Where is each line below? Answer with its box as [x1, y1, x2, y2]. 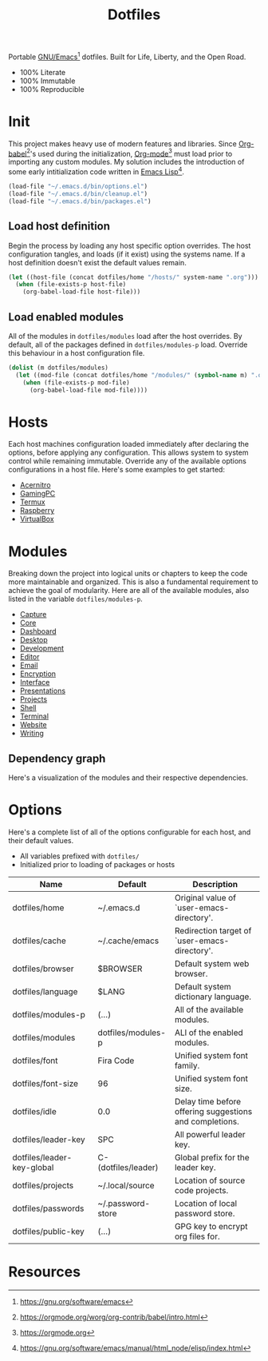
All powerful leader [174, 1129, 246, 1140]
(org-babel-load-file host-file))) [22, 288, 141, 296]
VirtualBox [19, 514, 54, 524]
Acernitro [19, 480, 51, 490]
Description [192, 879, 238, 890]
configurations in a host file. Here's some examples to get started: [8, 465, 226, 475]
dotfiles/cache [12, 935, 66, 946]
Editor [19, 652, 40, 662]
